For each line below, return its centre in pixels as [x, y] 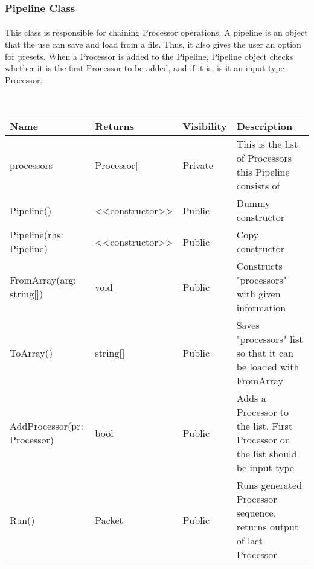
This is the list [267, 144]
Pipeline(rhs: [37, 234]
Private [198, 165]
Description [264, 126]
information [261, 307]
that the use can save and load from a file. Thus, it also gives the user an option [153, 44]
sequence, [256, 513]
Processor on [263, 440]
